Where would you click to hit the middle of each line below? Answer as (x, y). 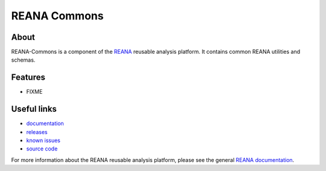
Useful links (34, 109)
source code (42, 149)
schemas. (23, 60)
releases (37, 132)
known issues (43, 140)
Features (28, 78)
